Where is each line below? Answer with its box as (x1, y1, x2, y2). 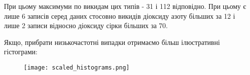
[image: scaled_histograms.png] (24, 64, 130, 71)
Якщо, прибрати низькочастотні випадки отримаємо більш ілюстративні (4, 37, 220, 47)
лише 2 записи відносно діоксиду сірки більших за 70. (4, 20, 168, 31)
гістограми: (4, 46, 37, 57)
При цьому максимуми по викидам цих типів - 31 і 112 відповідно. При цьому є (4, 1, 246, 11)
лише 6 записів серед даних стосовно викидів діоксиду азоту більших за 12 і (4, 10, 235, 21)
